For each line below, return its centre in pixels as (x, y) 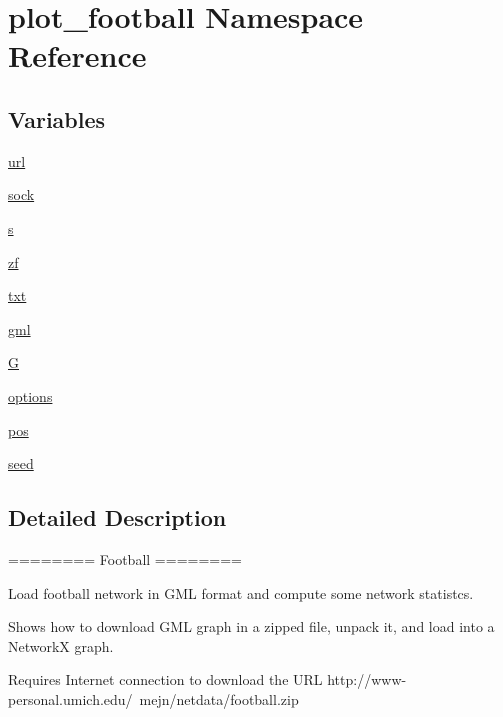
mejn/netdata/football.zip (219, 698)
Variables (57, 118)
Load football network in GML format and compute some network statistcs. (241, 592)
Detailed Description (117, 517)
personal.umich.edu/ (70, 698)
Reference (77, 55)
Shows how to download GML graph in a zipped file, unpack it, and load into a (251, 626)
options (30, 395)
